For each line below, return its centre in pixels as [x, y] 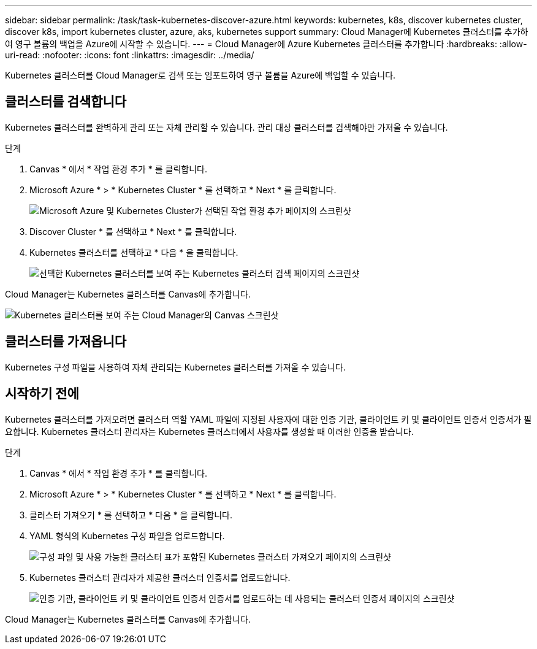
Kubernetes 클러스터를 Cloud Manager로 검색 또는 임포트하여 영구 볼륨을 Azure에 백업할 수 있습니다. [200, 75]
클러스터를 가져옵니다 [66, 342]
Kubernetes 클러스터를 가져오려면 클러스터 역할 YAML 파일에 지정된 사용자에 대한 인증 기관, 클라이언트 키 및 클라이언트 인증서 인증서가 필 [268, 419]
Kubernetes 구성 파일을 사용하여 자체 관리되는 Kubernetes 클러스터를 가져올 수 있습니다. [175, 367]
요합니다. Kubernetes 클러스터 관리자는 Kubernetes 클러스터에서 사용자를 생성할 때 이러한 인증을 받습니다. [209, 431]
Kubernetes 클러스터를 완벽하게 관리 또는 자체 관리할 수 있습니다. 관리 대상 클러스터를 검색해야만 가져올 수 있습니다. [227, 127]
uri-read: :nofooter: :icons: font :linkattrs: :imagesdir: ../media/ [130, 55]
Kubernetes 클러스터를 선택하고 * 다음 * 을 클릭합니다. [134, 252]
